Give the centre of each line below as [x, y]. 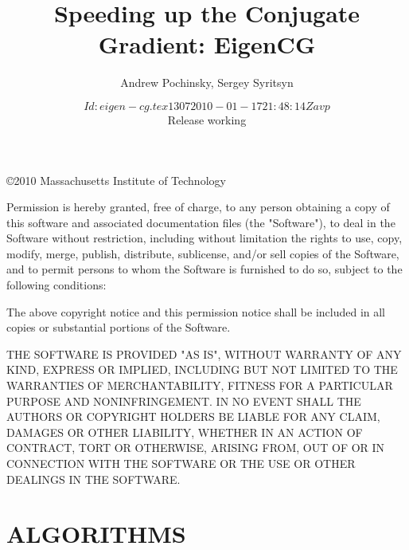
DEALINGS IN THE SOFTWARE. [93, 479]
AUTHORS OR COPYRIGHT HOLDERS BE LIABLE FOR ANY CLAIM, [193, 416]
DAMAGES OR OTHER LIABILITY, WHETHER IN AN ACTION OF [185, 432]
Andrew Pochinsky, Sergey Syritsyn [207, 82]
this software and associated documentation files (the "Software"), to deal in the [201, 222]
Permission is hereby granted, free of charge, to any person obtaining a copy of [198, 207]
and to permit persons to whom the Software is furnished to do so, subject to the [204, 269]
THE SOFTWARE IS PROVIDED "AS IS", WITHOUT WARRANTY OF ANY [204, 354]
